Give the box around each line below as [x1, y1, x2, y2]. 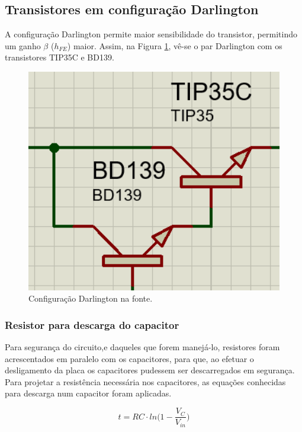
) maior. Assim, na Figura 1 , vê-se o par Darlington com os [67, 39, 282, 52]
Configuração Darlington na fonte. [28, 292, 153, 305]
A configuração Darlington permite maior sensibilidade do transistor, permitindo [5, 28, 297, 40]
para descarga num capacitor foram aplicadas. [5, 387, 172, 399]
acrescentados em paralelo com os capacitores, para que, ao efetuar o [5, 352, 254, 364]
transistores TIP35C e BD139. [5, 51, 114, 63]
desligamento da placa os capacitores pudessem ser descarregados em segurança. [5, 364, 295, 376]
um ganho [5, 39, 41, 52]
